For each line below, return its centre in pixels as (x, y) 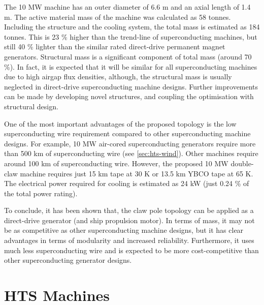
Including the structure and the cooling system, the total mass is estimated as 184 (132, 27)
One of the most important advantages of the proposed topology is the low (120, 123)
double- (242, 163)
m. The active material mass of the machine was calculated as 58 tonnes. (118, 17)
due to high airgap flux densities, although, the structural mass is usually (118, 77)
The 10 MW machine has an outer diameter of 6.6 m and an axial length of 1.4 (127, 7)
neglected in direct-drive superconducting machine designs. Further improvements (131, 86)
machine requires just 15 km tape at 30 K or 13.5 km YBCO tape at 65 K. (137, 173)
